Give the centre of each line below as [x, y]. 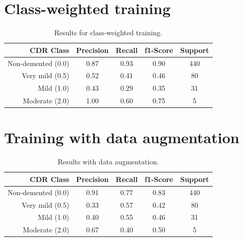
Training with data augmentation [122, 137]
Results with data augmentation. [108, 162]
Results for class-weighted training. [108, 33]
